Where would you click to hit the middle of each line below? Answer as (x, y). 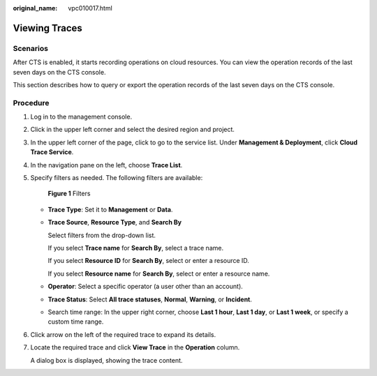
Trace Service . (52, 152)
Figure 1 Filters (69, 194)
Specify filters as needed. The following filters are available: (117, 178)
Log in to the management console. (81, 117)
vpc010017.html (90, 8)
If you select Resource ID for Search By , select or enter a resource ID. (148, 261)
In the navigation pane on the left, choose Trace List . (106, 165)
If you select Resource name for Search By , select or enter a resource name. (159, 273)
